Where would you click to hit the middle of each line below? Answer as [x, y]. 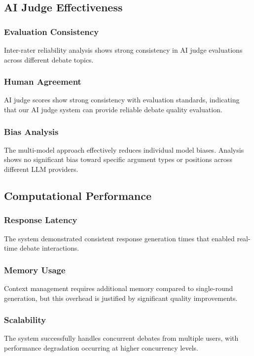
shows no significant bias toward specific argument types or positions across [118, 159]
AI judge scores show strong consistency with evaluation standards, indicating [122, 100]
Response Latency [41, 220]
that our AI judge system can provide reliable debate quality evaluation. [113, 109]
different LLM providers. [41, 169]
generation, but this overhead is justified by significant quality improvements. [121, 298]
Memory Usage [35, 270]
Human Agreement [43, 81]
